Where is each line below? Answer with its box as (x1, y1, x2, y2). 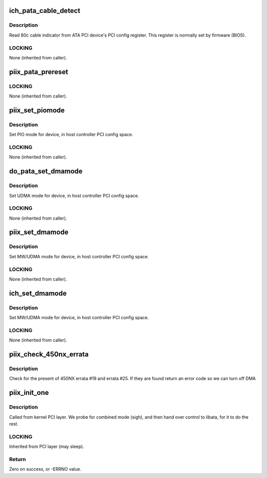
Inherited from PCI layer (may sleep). (9, 443, 84, 450)
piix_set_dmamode (9, 228, 69, 237)
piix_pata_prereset (9, 67, 69, 76)
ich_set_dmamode (9, 289, 67, 297)
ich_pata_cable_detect (9, 6, 81, 15)
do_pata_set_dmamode (9, 167, 83, 176)
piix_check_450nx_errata (9, 350, 89, 359)
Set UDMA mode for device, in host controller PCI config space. (9, 192, 139, 198)
